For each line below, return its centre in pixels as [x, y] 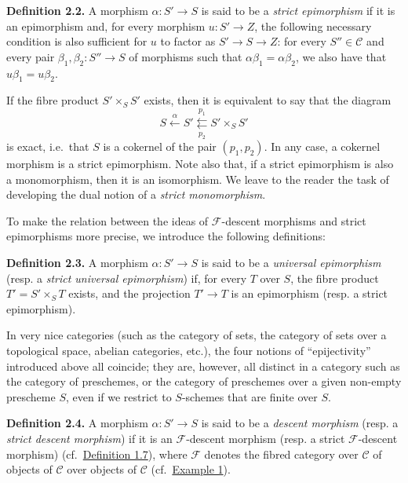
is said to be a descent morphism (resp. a [300, 423]
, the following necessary [313, 26]
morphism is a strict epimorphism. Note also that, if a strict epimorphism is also [200, 164]
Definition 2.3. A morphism [77, 263]
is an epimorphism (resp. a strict [310, 293]
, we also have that [341, 56]
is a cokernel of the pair [160, 146]
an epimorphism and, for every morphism [106, 26]
